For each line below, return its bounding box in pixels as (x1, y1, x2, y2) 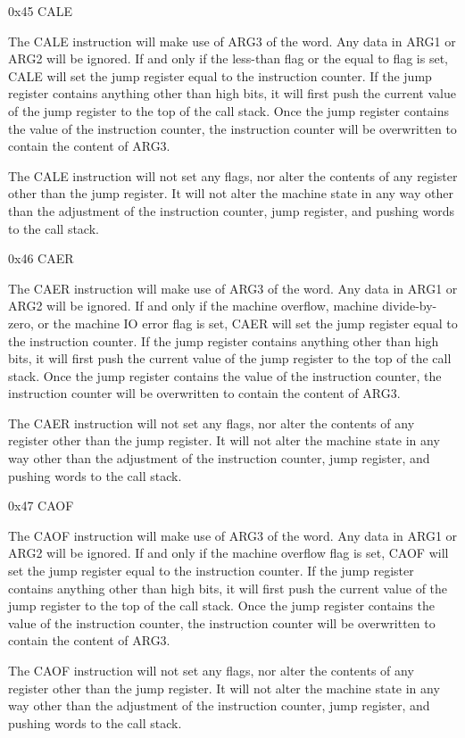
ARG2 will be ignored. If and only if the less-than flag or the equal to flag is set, (8, 49, 449, 68)
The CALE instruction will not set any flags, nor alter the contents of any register (8, 166, 458, 185)
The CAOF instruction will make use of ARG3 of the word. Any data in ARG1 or (8, 526, 458, 544)
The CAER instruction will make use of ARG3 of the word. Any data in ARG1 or (8, 278, 458, 297)
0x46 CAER (8, 249, 74, 268)
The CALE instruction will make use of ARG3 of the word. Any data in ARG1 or (8, 31, 456, 50)
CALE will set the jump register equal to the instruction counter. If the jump (8, 66, 432, 85)
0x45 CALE (8, 2, 72, 20)
